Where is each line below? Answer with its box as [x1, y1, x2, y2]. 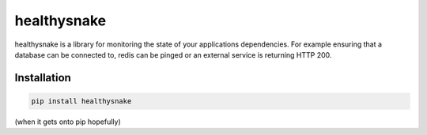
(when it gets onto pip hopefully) [14, 117, 122, 126]
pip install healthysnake [31, 96, 132, 106]
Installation [14, 71, 71, 84]
